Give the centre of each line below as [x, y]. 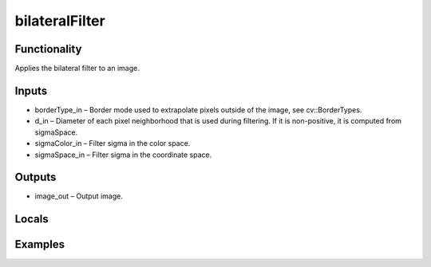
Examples [40, 244]
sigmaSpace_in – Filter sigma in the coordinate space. [123, 155]
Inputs [31, 90]
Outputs [36, 177]
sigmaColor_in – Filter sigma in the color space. [113, 143]
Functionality [48, 49]
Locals [32, 219]
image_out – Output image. [79, 196]
